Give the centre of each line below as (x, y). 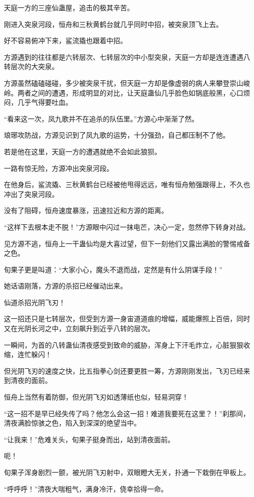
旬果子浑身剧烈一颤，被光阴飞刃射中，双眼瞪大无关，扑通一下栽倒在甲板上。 (127, 472)
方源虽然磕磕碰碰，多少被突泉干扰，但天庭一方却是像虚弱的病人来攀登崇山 (124, 83)
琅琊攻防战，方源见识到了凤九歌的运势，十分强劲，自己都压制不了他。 (117, 135)
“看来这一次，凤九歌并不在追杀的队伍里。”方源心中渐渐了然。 (101, 118)
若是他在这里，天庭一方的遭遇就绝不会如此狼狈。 (83, 151)
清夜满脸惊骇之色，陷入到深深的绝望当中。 (72, 423)
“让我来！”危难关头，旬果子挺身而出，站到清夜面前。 (89, 439)
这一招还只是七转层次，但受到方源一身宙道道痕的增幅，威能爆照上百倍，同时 (127, 319)
